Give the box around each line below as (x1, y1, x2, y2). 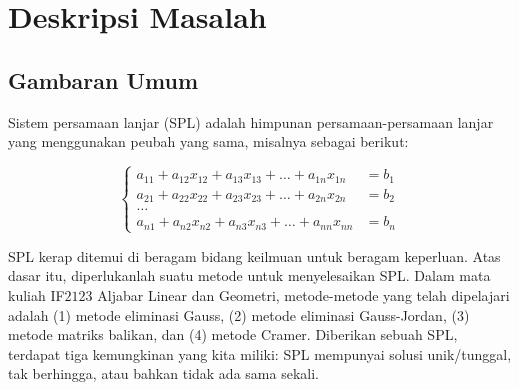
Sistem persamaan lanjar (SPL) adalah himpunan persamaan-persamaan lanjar (8, 111, 494, 132)
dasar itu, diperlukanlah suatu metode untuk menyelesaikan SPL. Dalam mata (8, 265, 491, 286)
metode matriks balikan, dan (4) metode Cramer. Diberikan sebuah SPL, (8, 324, 458, 345)
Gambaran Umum (8, 64, 199, 95)
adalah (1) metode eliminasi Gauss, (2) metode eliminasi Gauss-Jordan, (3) (8, 304, 470, 325)
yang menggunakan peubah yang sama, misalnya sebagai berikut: (8, 131, 409, 152)
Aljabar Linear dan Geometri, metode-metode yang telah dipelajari (97, 284, 510, 305)
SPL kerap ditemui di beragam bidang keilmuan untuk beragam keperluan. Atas (8, 245, 501, 266)
